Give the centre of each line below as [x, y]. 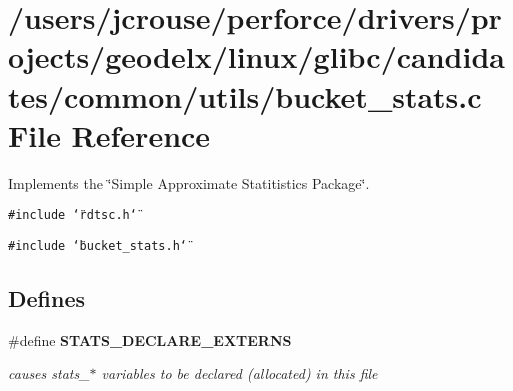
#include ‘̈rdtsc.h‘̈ [72, 215]
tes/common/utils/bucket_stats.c [245, 95]
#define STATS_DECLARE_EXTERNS [150, 339]
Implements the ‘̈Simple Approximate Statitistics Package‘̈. [189, 182]
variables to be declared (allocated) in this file [239, 373]
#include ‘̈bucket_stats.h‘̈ [97, 245]
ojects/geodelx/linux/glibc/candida [256, 56]
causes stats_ [49, 373]
